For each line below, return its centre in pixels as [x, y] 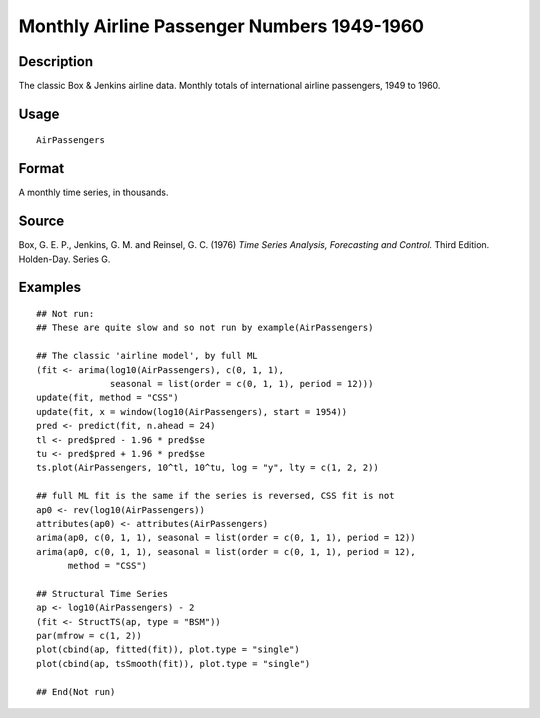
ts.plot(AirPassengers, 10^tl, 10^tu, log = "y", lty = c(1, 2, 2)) [207, 468]
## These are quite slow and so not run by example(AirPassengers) [205, 328]
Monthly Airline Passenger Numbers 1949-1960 [221, 26]
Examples [50, 287]
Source [41, 221]
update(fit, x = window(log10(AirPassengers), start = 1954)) [192, 411]
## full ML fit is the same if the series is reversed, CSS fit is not [215, 496]
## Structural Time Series [102, 593]
